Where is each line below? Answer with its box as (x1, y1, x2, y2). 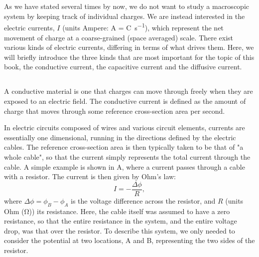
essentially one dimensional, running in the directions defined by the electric (4, 132, 236, 142)
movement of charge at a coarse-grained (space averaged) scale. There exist (4, 32, 234, 42)
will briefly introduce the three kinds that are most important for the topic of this (4, 51, 255, 62)
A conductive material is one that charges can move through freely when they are (4, 86, 253, 96)
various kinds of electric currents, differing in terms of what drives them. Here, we (4, 42, 254, 52)
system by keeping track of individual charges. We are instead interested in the (4, 10, 245, 21)
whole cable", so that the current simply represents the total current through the (4, 151, 251, 162)
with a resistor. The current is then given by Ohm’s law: (4, 171, 176, 182)
